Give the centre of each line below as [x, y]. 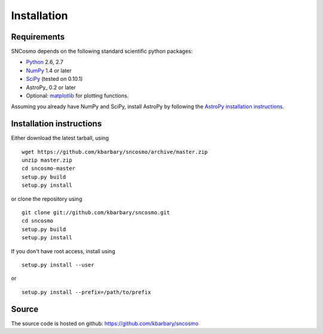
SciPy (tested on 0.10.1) [54, 79]
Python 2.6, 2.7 [45, 62]
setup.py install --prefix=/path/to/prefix [86, 292]
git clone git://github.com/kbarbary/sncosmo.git [96, 213]
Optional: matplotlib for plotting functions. [77, 96]
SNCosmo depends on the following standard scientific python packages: [102, 51]
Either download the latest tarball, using [60, 138]
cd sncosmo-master [49, 168]
